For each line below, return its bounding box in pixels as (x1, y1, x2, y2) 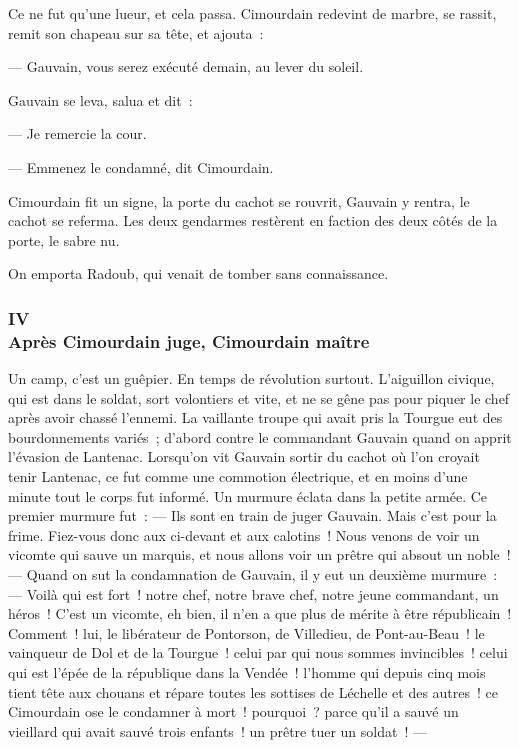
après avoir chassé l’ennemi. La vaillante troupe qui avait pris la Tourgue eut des (8, 407, 503, 428)
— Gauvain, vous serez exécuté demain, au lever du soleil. (8, 56, 364, 77)
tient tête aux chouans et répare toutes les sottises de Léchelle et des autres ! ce (8, 681, 499, 702)
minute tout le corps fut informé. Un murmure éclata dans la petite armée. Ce (8, 485, 488, 506)
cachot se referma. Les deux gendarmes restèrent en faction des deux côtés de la (8, 210, 498, 231)
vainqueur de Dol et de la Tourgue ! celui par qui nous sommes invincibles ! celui (8, 642, 508, 663)
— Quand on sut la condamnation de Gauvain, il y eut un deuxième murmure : (8, 564, 498, 585)
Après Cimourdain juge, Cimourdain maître (8, 328, 370, 353)
